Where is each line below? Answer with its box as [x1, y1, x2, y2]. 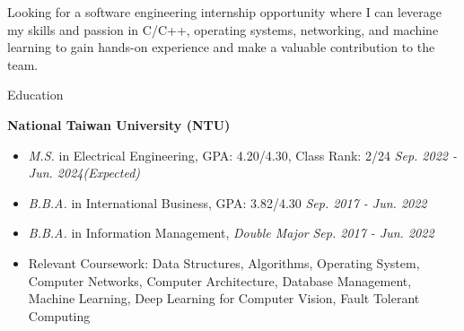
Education [7, 85, 64, 104]
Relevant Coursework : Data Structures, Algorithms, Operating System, [28, 253, 420, 272]
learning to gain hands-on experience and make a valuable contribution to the [7, 38, 435, 57]
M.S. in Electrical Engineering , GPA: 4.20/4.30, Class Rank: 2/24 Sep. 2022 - [28, 145, 457, 164]
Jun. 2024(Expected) [28, 163, 141, 182]
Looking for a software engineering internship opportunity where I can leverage [7, 3, 442, 21]
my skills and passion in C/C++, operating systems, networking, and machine [7, 20, 439, 39]
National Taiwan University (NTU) [7, 115, 231, 134]
